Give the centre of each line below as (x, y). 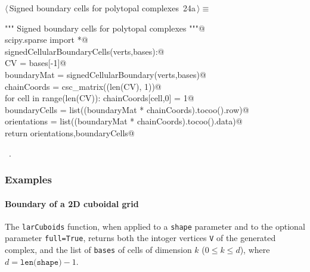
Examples (28, 179)
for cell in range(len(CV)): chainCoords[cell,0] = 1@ (100, 98)
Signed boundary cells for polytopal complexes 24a (102, 8)
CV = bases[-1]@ (36, 63)
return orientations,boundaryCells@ (70, 132)
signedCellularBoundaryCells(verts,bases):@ (85, 51)
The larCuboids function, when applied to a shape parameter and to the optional (155, 226)
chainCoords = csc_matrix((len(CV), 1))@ (83, 86)
